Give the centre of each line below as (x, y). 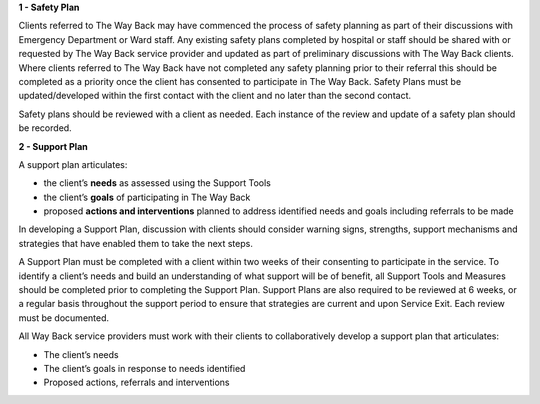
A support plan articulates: (73, 164)
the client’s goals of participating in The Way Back (147, 197)
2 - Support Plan (53, 146)
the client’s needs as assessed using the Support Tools (157, 183)
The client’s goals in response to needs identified (144, 368)
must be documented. (64, 317)
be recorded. (45, 128)
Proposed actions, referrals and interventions (136, 382)
